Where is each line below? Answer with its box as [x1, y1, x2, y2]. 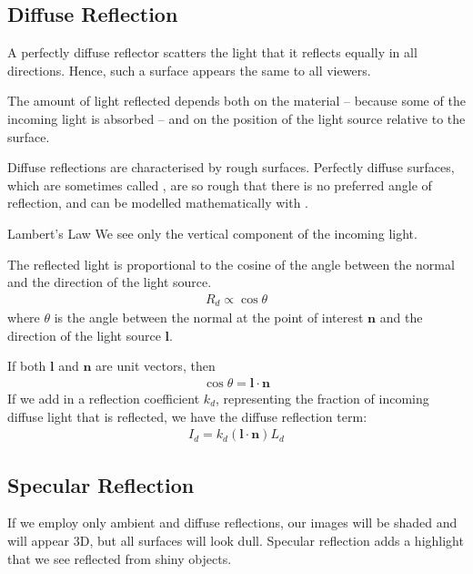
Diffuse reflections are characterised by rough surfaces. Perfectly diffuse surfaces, [7, 158, 455, 177]
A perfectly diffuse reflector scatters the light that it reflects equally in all [7, 43, 418, 62]
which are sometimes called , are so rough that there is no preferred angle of [7, 175, 432, 194]
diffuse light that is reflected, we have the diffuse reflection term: [7, 406, 367, 425]
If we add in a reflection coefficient [7, 389, 200, 408]
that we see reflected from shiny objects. [7, 548, 232, 568]
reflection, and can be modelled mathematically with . [7, 193, 308, 212]
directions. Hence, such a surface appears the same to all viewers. [7, 60, 371, 79]
